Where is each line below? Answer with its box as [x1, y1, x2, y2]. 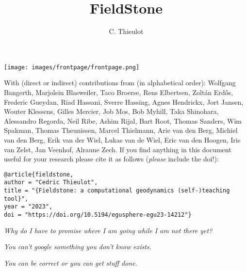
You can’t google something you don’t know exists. [4, 241, 151, 252]
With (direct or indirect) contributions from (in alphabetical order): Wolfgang [4, 78, 236, 88]
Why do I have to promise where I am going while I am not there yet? [4, 225, 213, 235]
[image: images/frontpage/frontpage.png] [4, 64, 140, 71]
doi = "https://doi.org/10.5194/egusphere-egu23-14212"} [4, 211, 192, 218]
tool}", [4, 195, 29, 202]
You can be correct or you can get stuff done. [4, 257, 138, 268]
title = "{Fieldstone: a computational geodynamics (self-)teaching [4, 187, 230, 194]
